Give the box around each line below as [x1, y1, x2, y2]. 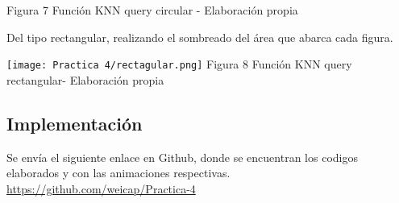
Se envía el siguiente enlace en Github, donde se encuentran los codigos [6, 148, 358, 165]
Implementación [6, 110, 143, 135]
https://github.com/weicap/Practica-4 [6, 180, 196, 197]
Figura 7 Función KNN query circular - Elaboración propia [6, 2, 298, 18]
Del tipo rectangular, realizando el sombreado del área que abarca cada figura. [6, 28, 393, 45]
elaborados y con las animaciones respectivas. [6, 164, 231, 181]
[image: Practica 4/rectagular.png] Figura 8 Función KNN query [6, 56, 352, 72]
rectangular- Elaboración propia [6, 71, 164, 88]
